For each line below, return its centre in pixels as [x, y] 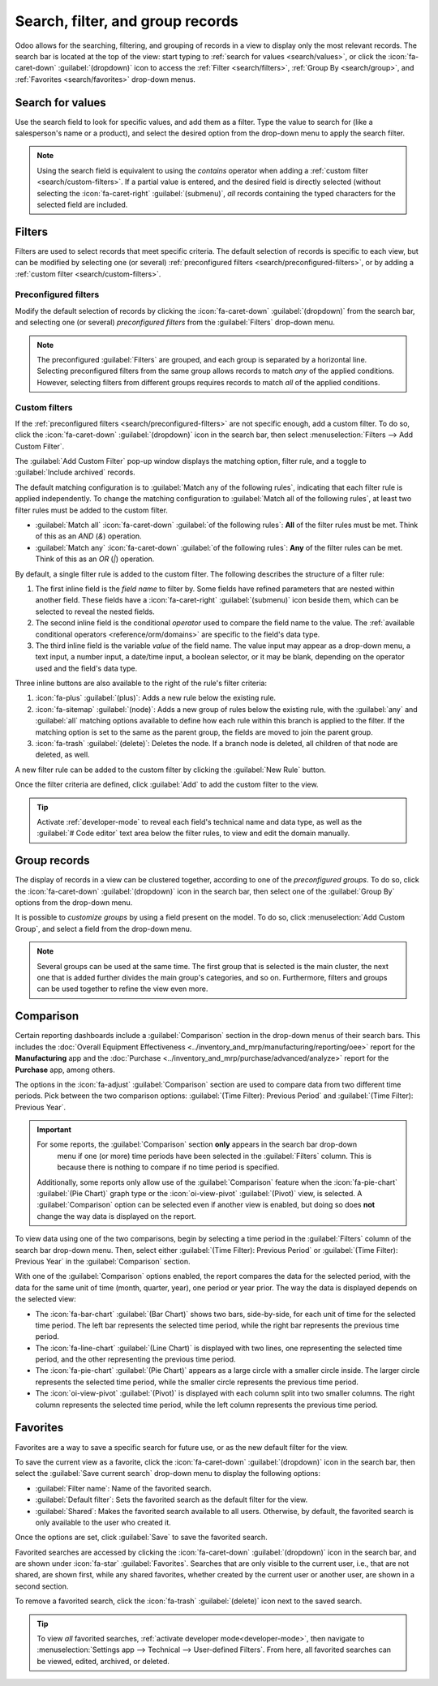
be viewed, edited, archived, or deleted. [103, 1661]
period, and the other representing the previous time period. [135, 1359]
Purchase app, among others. [65, 1070]
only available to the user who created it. [103, 1522]
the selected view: [45, 1299]
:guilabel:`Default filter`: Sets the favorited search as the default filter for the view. [172, 1499]
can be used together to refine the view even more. [122, 989]
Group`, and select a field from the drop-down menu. [103, 929]
